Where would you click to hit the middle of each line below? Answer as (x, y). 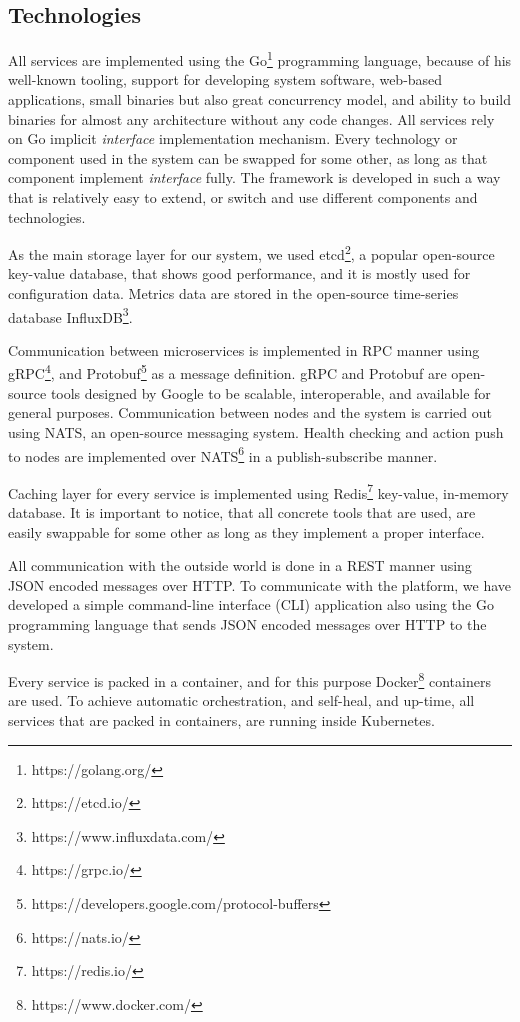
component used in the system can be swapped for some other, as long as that (248, 157)
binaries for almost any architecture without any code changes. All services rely (251, 118)
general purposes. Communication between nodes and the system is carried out (250, 412)
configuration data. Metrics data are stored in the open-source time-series (233, 293)
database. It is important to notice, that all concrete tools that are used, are (242, 512)
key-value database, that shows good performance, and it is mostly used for (239, 273)
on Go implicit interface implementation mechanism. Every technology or (233, 138)
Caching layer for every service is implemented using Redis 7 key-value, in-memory (258, 491)
